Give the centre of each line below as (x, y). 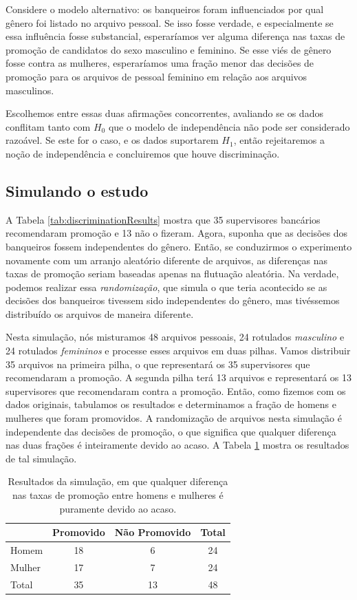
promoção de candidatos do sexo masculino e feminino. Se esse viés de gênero (169, 49)
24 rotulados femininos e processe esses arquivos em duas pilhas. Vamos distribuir (178, 351)
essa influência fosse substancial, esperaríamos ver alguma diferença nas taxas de (175, 36)
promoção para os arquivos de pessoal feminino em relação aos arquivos (156, 76)
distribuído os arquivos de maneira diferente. (100, 313)
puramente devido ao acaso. (118, 508)
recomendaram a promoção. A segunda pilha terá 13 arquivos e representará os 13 (179, 377)
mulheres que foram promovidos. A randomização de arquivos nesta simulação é (174, 418)
